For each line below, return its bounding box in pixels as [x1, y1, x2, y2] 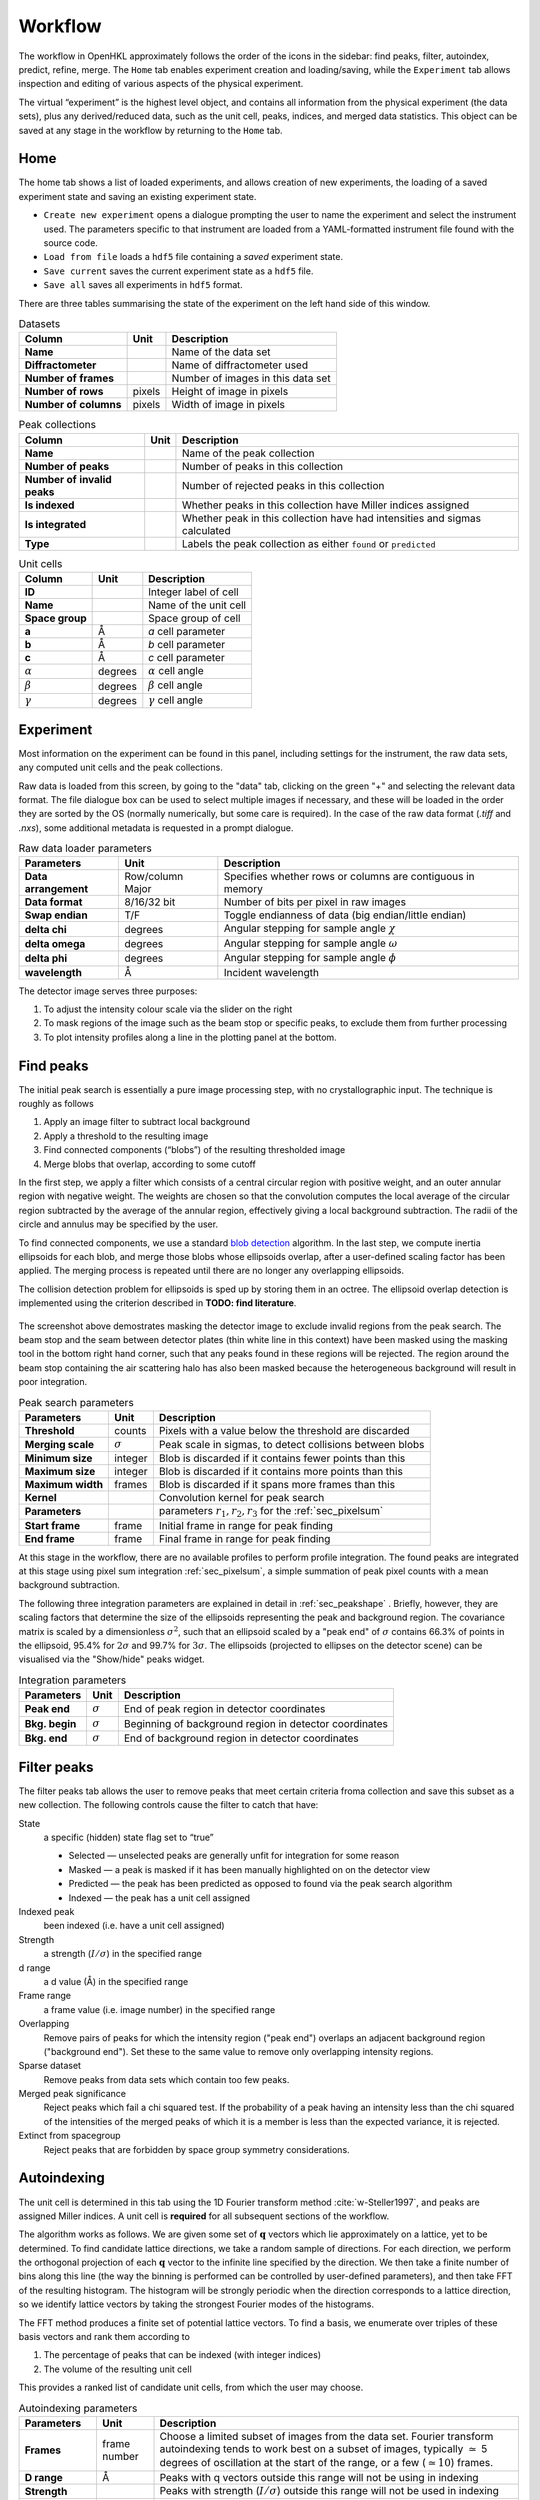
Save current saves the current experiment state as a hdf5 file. [43, 265, 314, 277]
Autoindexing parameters [18, 2401, 138, 2415]
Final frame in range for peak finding [158, 1531, 331, 1545]
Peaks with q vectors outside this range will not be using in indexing [159, 2470, 479, 2484]
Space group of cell [148, 611, 241, 625]
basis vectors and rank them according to [18, 2331, 190, 2343]
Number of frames [24, 371, 115, 385]
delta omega [24, 937, 86, 951]
